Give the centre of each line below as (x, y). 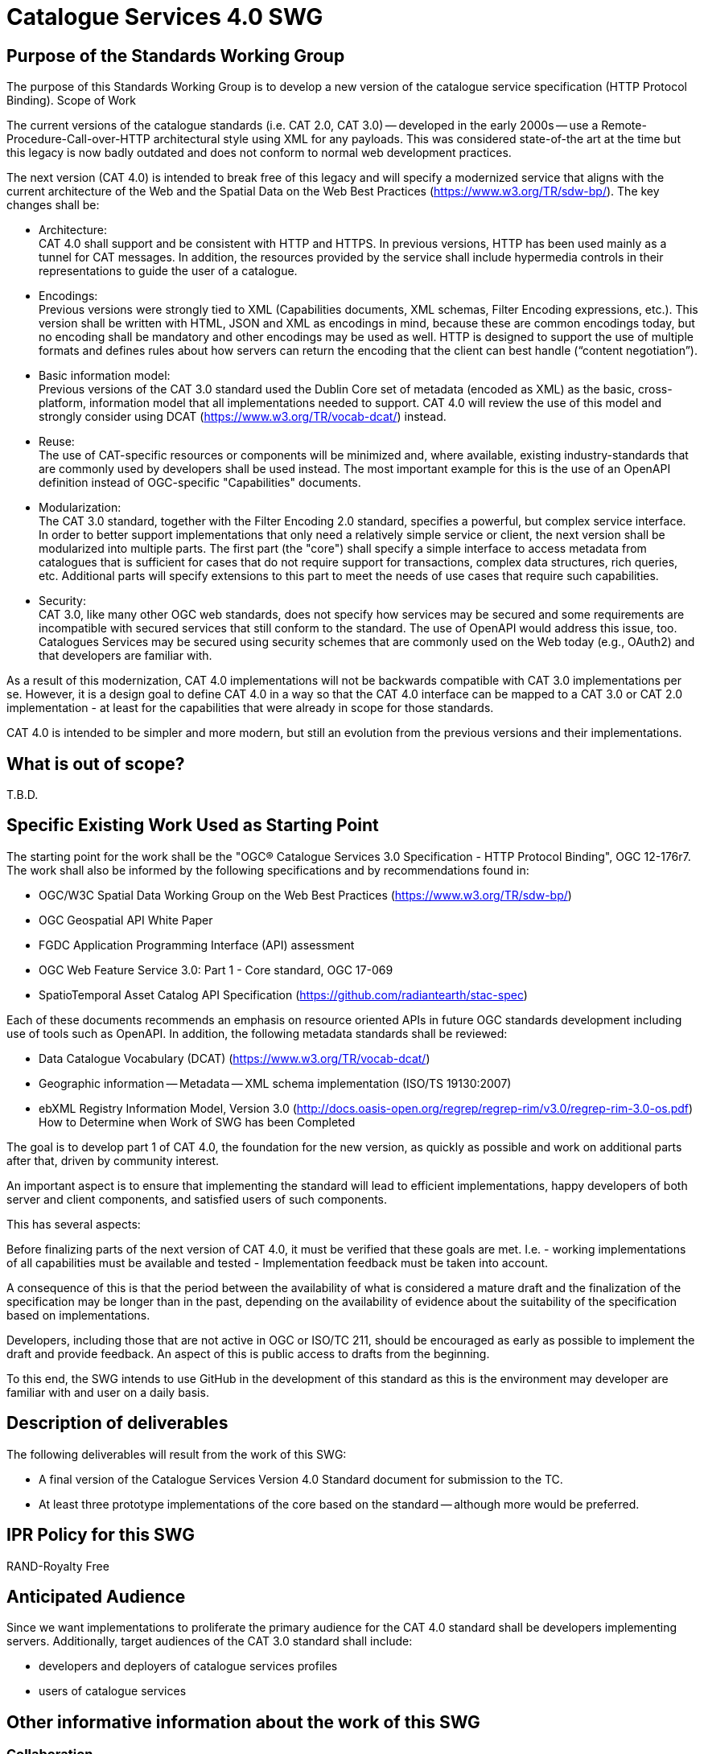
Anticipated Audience (96, 1596)
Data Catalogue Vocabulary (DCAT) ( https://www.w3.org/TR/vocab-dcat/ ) (235, 1058)
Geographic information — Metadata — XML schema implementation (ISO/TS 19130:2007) (275, 1083)
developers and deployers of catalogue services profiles (188, 1666)
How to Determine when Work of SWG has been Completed (197, 1122)
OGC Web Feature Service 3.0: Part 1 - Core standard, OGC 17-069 (216, 970)
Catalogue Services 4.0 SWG (165, 17)
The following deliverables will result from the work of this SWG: (177, 1454)
